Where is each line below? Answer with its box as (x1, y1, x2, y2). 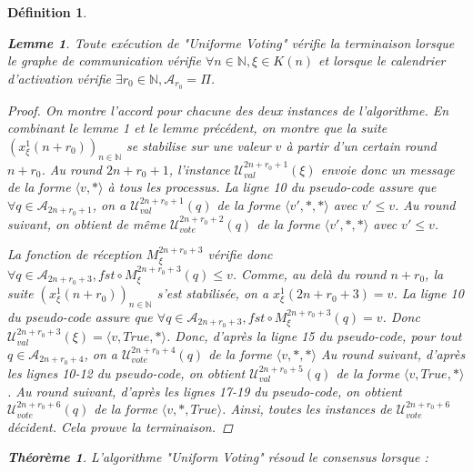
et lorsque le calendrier (318, 51, 446, 70)
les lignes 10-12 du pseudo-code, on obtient (7, 364, 246, 382)
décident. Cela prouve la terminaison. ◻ (7, 417, 233, 436)
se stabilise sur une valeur (126, 136, 271, 155)
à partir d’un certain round (286, 136, 437, 155)
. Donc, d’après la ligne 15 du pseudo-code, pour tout (166, 326, 462, 346)
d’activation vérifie (7, 68, 111, 87)
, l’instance (168, 159, 230, 178)
